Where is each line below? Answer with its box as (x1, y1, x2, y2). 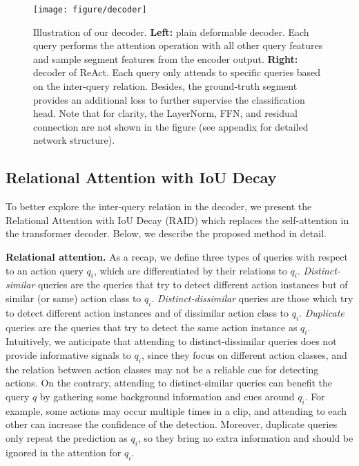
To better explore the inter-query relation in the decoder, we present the (6, 199, 312, 214)
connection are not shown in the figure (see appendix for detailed (33, 119, 309, 133)
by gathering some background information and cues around (39, 389, 295, 403)
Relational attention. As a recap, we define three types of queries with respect (6, 249, 348, 263)
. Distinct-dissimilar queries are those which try (151, 290, 353, 305)
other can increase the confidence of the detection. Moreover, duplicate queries (6, 417, 338, 431)
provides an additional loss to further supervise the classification (33, 92, 305, 106)
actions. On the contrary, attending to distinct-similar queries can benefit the (6, 375, 332, 390)
